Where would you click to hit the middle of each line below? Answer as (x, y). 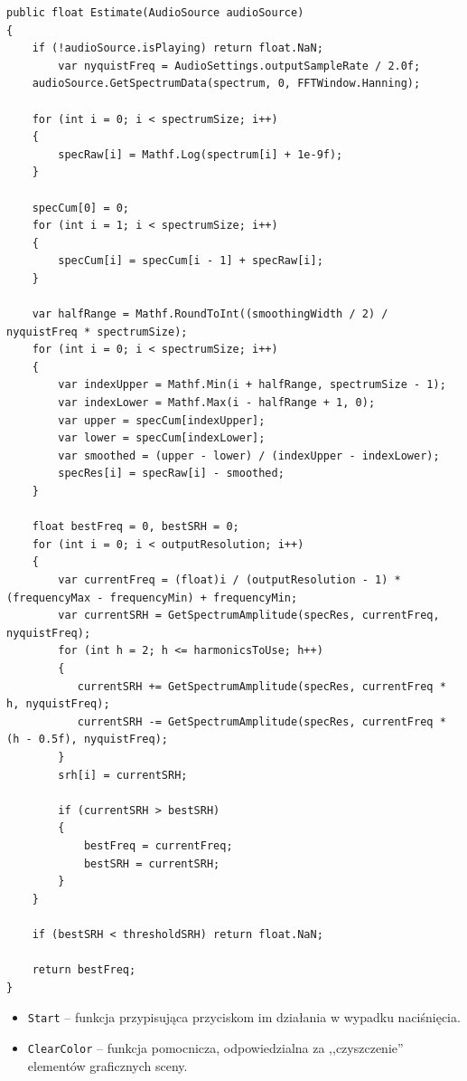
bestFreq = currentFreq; (158, 845)
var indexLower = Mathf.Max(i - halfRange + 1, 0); (217, 403)
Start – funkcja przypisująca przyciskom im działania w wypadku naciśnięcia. (244, 1017)
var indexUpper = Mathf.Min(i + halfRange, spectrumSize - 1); (252, 385)
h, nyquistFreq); (58, 704)
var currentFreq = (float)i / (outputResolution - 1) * (229, 580)
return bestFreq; (84, 970)
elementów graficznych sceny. (107, 1065)
